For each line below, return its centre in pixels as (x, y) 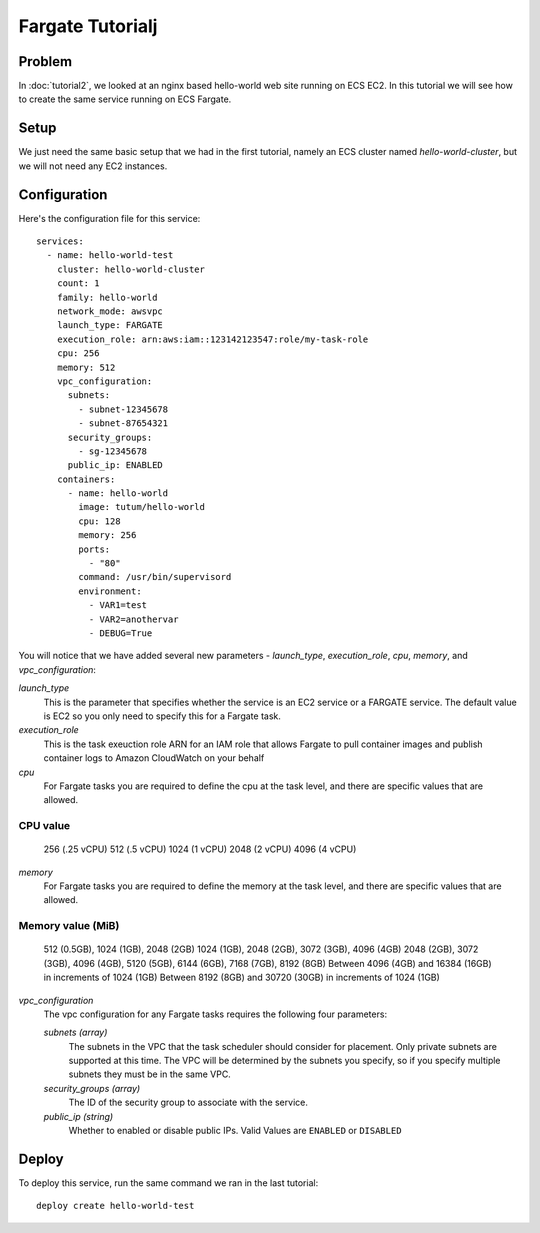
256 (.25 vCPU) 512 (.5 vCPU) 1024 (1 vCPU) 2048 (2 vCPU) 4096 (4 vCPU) (200, 849)
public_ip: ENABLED (115, 465)
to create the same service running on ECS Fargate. (125, 99)
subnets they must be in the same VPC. (150, 1074)
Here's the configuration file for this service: (109, 218)
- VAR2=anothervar (133, 619)
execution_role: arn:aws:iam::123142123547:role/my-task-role (212, 339)
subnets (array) (75, 1032)
